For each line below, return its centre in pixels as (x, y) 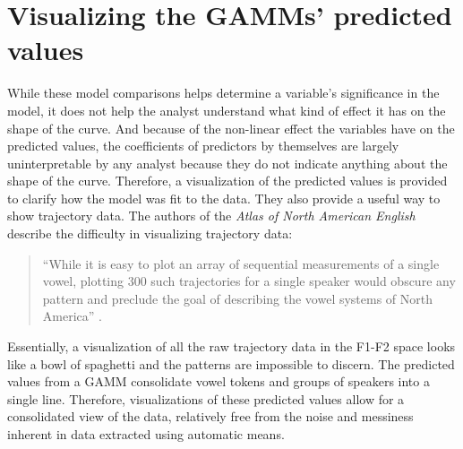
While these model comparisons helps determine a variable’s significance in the (223, 93)
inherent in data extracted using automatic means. (146, 434)
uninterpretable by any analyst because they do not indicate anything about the (227, 163)
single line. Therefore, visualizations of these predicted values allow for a (206, 398)
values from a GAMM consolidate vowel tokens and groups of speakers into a (219, 381)
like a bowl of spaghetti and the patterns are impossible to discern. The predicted (231, 363)
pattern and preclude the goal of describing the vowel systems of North (238, 298)
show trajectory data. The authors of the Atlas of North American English (211, 216)
